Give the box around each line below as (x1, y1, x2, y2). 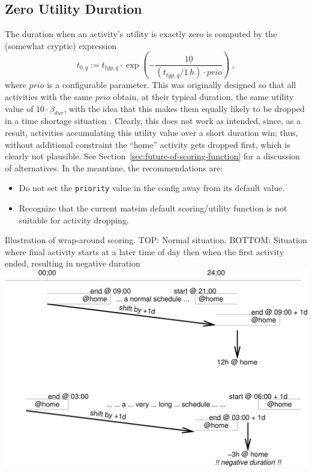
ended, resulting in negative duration (5, 257, 140, 270)
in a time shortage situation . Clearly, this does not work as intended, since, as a (5, 114, 301, 127)
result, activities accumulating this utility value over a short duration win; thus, (5, 126, 298, 138)
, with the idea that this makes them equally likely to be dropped (64, 102, 305, 114)
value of (5, 102, 34, 114)
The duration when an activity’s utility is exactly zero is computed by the (5, 28, 277, 40)
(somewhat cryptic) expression (5, 39, 117, 52)
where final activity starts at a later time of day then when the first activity (5, 245, 284, 258)
